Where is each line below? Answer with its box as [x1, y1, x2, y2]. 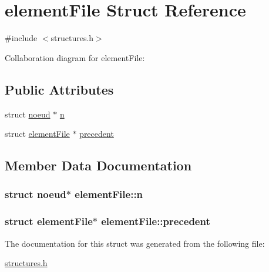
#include [5, 32, 38, 44]
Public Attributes [5, 80, 114, 98]
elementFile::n [75, 187, 143, 202]
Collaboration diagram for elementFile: [5, 51, 145, 63]
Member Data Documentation [5, 156, 192, 174]
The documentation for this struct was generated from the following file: [5, 237, 265, 249]
